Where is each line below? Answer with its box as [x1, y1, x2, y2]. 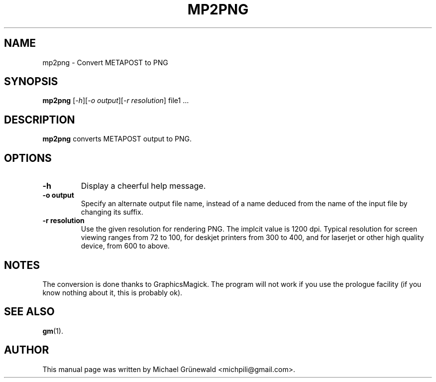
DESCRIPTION [4, 113, 75, 126]
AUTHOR [4, 344, 49, 357]
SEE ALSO [4, 305, 55, 318]
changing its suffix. [81, 208, 143, 217]
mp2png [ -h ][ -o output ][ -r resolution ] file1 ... [42, 96, 189, 105]
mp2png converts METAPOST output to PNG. [42, 134, 192, 143]
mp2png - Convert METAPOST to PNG [42, 58, 168, 67]
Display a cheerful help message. [81, 181, 206, 191]
